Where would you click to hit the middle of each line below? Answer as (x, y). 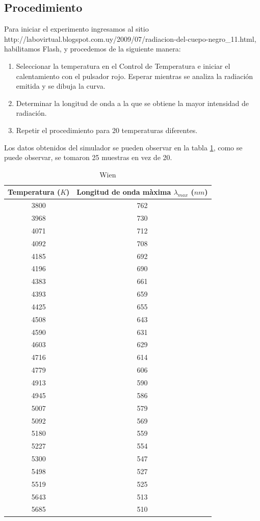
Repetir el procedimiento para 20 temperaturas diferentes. (107, 130)
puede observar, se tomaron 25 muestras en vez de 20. (88, 157)
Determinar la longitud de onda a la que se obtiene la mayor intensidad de (133, 103)
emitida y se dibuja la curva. (61, 86)
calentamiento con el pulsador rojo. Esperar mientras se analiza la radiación (135, 76)
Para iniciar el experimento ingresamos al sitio (76, 29)
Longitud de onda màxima (124, 192)
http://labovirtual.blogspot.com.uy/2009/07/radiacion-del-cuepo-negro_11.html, (130, 38)
